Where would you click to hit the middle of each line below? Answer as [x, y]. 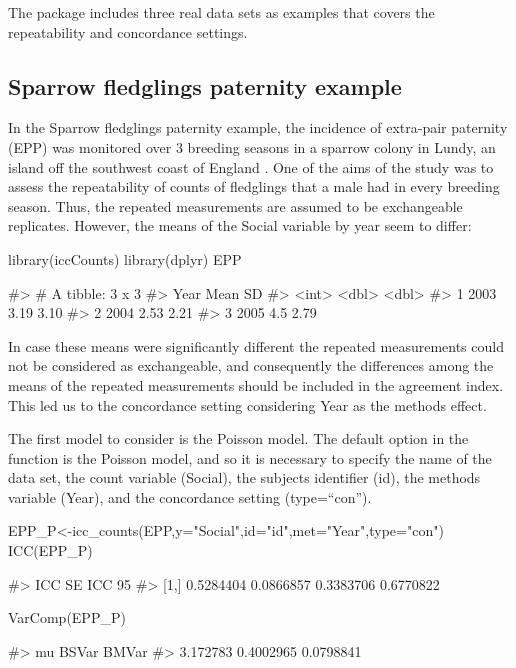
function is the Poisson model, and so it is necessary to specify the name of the [250, 457]
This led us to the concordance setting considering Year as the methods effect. [247, 404]
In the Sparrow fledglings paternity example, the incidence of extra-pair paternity [258, 127]
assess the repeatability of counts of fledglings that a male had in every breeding [254, 186]
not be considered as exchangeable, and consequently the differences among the [251, 365]
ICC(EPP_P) [50, 550]
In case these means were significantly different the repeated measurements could [256, 345]
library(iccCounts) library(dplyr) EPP [125, 258]
